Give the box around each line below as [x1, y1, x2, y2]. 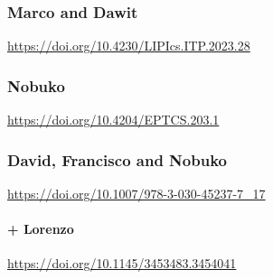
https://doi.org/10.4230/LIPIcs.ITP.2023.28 [7, 36, 250, 55]
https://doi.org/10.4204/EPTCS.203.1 [7, 110, 220, 129]
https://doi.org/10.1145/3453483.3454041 [7, 254, 237, 273]
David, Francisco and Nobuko [7, 148, 227, 171]
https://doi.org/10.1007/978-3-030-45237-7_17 [7, 183, 266, 202]
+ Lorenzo [7, 219, 74, 238]
